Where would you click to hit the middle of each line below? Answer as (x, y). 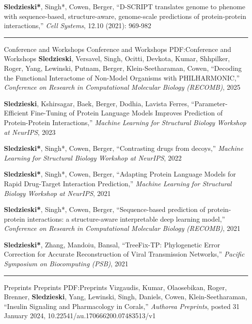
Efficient (16, 113)
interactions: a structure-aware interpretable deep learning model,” (126, 219)
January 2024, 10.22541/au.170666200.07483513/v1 (80, 316)
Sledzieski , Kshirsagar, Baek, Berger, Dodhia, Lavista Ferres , (96, 103)
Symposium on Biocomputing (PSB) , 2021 (66, 264)
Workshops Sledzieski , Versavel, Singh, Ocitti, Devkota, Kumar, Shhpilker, (117, 58)
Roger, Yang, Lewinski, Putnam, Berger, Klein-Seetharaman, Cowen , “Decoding (123, 68)
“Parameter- (209, 103)
